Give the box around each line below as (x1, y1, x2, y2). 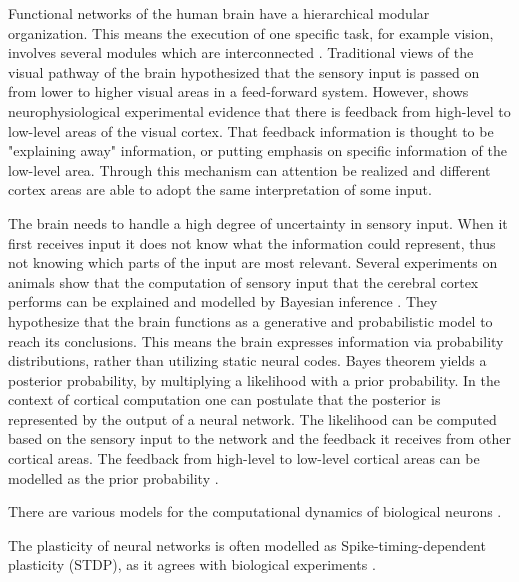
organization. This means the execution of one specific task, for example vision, (8, 22, 494, 43)
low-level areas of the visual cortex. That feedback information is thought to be (8, 120, 494, 141)
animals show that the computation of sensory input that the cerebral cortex (8, 271, 479, 292)
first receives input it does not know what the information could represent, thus (8, 232, 496, 253)
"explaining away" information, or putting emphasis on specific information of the (8, 140, 507, 161)
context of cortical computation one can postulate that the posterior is (8, 389, 441, 410)
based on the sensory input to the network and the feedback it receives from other (8, 428, 511, 449)
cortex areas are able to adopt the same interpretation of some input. (8, 179, 432, 200)
